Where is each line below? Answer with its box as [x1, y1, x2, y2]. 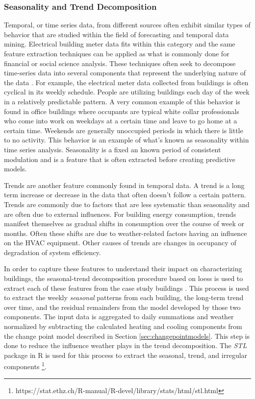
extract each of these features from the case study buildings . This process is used [4, 282, 249, 293]
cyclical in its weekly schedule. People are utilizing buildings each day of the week [4, 87, 250, 97]
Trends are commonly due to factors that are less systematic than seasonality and [4, 199, 250, 209]
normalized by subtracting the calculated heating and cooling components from [4, 321, 242, 331]
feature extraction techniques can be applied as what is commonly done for [4, 48, 229, 58]
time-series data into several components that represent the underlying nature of [4, 68, 246, 78]
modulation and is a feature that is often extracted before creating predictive [4, 154, 235, 164]
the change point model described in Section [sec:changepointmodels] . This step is [4, 330, 250, 341]
